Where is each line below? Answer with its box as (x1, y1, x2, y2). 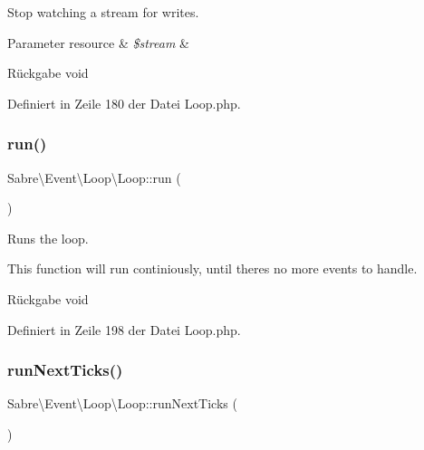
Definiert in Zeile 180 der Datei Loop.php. (7, 93, 241, 112)
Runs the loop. (7, 228, 89, 247)
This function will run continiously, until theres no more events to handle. (7, 259, 418, 278)
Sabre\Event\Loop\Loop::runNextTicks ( (7, 394, 237, 413)
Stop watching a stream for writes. (7, 3, 199, 21)
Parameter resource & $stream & (7, 33, 189, 52)
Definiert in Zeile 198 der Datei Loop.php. (7, 320, 241, 339)
